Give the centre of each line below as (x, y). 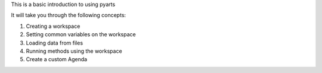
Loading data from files (55, 43)
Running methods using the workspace (74, 51)
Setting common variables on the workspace (81, 34)
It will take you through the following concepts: (69, 15)
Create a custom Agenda (57, 59)
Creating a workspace (53, 26)
